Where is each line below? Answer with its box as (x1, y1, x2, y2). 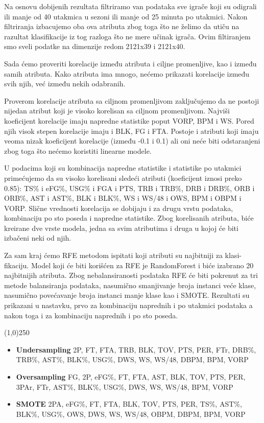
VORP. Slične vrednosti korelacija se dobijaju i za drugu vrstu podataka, (4, 202, 233, 213)
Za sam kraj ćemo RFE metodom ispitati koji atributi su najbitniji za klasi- (4, 250, 242, 261)
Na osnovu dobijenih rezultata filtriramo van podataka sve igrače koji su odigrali (4, 1, 257, 11)
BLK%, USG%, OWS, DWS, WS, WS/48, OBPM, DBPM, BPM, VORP (16, 408, 246, 419)
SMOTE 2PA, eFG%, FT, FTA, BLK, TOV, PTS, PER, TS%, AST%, (16, 398, 242, 409)
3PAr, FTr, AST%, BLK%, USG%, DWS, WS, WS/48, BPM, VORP (16, 381, 233, 392)
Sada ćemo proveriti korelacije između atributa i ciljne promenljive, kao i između (4, 58, 257, 68)
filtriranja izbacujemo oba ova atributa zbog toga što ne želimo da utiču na (4, 21, 239, 32)
